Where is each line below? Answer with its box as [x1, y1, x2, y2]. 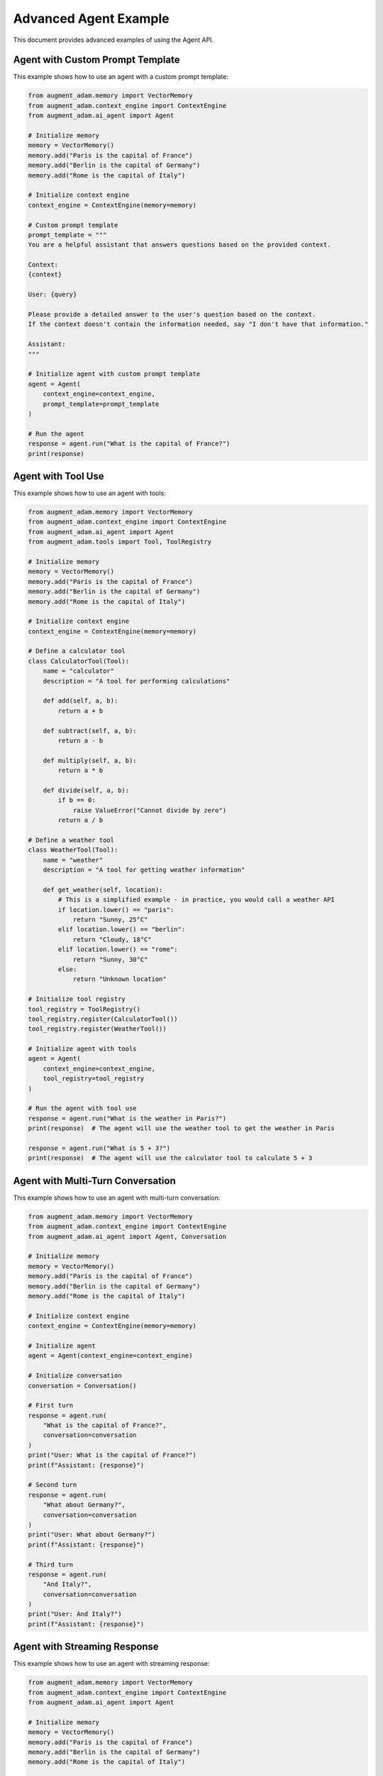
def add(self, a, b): [43, 697, 118, 705]
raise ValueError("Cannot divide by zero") [72, 806, 227, 814]
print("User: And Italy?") [28, 1610, 122, 1618]
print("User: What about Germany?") [28, 1531, 156, 1539]
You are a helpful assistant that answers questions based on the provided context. [28, 241, 331, 249]
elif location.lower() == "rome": [57, 946, 178, 953]
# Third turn [28, 1560, 74, 1569]
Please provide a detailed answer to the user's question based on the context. [28, 310, 316, 319]
